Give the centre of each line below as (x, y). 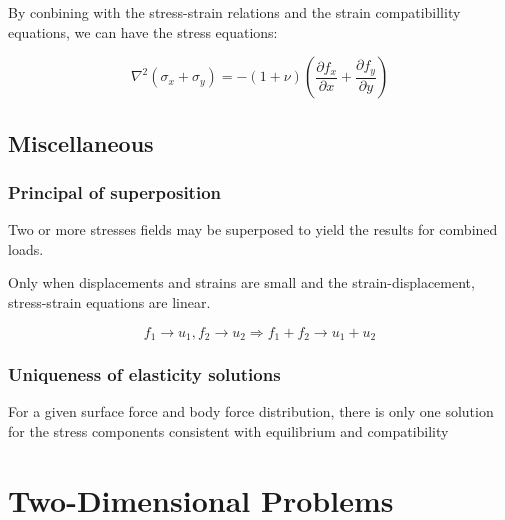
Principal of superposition (115, 191)
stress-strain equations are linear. (109, 301)
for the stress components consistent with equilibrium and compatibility (228, 430)
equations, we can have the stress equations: (143, 31)
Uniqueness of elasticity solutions (144, 373)
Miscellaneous (81, 142)
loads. (26, 248)
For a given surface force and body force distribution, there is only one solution (251, 411)
